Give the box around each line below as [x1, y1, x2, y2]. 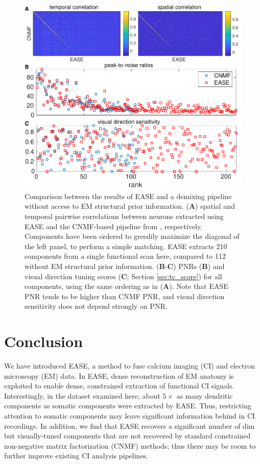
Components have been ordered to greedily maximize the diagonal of [25, 231, 240, 241]
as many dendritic [176, 390, 233, 401]
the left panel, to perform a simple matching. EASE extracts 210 [25, 240, 227, 251]
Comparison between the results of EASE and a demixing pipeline [25, 190, 232, 201]
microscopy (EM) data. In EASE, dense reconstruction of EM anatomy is [4, 370, 234, 381]
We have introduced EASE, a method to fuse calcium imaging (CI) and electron [4, 360, 255, 371]
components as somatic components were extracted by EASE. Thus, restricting [4, 400, 251, 411]
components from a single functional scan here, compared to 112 [25, 251, 226, 261]
